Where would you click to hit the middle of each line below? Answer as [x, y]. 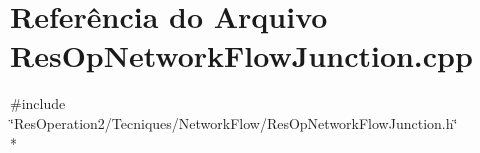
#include [38, 103]
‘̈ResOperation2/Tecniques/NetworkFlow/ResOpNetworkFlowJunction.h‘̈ [234, 122]
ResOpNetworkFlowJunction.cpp [241, 55]
